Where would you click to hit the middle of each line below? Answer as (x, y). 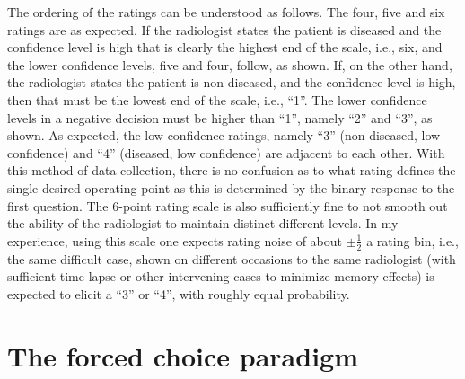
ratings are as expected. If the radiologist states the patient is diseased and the (224, 29)
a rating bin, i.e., (412, 240)
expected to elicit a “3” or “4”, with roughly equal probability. (179, 293)
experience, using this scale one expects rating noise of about (175, 240)
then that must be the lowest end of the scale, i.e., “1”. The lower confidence (217, 99)
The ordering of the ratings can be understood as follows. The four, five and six (226, 12)
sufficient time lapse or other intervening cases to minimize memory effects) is (221, 276)
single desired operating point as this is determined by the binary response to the (231, 187)
